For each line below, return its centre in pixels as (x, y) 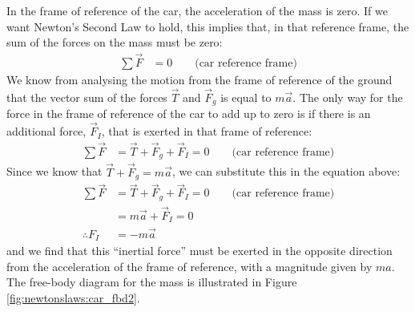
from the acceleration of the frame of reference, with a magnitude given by (189, 266)
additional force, (46, 131)
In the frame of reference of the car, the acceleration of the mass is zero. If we (197, 10)
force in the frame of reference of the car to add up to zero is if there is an (189, 113)
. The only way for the (348, 97)
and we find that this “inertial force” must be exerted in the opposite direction (199, 251)
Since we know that (54, 171)
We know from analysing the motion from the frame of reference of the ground (199, 80)
